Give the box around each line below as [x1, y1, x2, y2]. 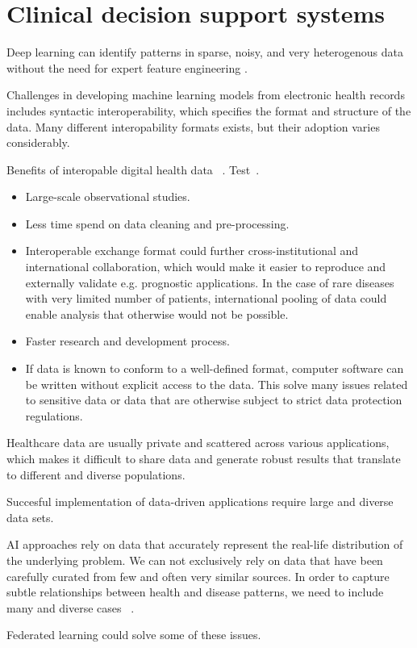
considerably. [6, 134, 70, 151]
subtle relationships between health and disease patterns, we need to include [6, 583, 384, 600]
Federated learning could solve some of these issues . [6, 626, 261, 643]
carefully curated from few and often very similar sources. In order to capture [6, 567, 390, 584]
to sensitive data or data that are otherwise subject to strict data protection [25, 391, 402, 408]
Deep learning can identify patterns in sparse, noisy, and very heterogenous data [6, 44, 403, 61]
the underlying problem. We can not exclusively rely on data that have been [6, 551, 383, 568]
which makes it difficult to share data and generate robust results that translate [6, 450, 401, 466]
